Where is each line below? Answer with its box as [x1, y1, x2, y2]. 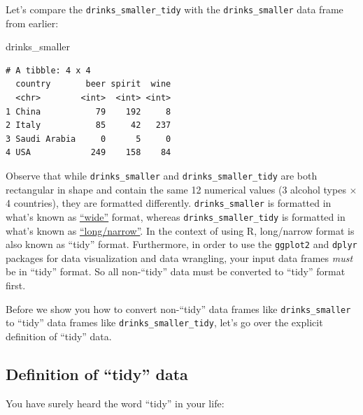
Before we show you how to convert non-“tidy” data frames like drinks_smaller [6, 301, 351, 316]
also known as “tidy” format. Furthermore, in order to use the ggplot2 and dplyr [6, 237, 357, 252]
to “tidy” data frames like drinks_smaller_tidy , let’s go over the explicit [6, 315, 323, 330]
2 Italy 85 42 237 [6, 120, 171, 131]
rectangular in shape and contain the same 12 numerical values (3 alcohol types [6, 182, 346, 196]
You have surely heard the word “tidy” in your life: [6, 395, 225, 410]
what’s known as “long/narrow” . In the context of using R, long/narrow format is [6, 223, 355, 238]
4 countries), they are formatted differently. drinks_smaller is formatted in [6, 196, 332, 210]
